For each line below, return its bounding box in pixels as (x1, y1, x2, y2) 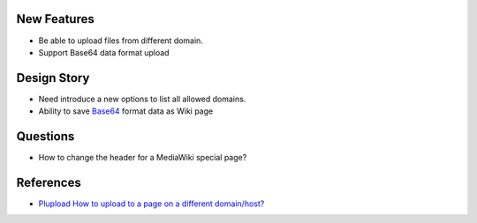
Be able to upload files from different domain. (38, 35, 203, 46)
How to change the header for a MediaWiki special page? (38, 152, 247, 163)
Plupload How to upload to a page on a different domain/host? (38, 198, 265, 209)
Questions (16, 129, 75, 145)
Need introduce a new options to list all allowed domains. (38, 93, 246, 104)
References (16, 175, 81, 190)
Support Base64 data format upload (38, 47, 170, 57)
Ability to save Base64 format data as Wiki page (38, 106, 214, 116)
